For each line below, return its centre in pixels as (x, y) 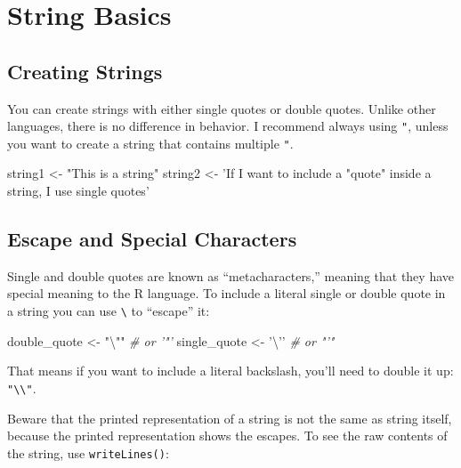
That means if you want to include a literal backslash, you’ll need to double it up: (230, 371)
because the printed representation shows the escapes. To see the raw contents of (227, 436)
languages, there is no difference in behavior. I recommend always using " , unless (228, 126)
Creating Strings (85, 71)
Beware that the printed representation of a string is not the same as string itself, (230, 418)
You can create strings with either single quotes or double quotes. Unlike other (222, 108)
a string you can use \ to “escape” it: (109, 311)
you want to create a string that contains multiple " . (150, 143)
